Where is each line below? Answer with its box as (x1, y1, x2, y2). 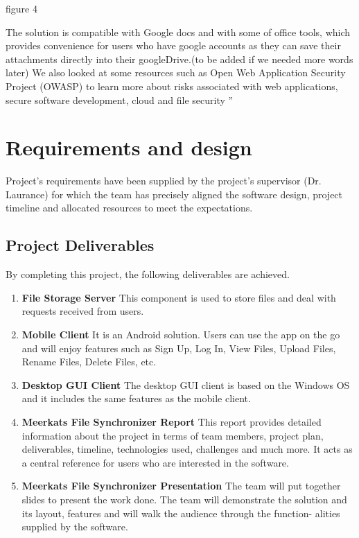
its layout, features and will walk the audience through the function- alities (21, 505, 340, 520)
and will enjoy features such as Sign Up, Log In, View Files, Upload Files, (21, 340, 336, 355)
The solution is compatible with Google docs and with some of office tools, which (6, 24, 351, 39)
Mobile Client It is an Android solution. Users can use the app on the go (21, 327, 340, 342)
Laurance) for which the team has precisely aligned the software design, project (6, 186, 343, 201)
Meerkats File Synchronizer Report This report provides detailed (21, 415, 322, 429)
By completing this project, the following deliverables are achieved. (6, 267, 290, 281)
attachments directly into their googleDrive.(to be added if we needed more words (6, 51, 353, 66)
